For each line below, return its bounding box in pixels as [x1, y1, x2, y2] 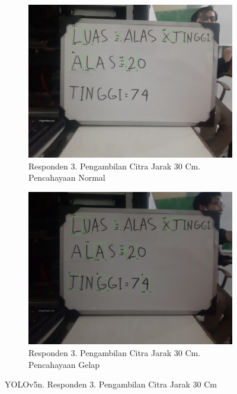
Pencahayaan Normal [28, 171, 105, 184]
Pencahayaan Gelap [28, 358, 100, 370]
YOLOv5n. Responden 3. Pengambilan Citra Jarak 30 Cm [5, 378, 217, 390]
